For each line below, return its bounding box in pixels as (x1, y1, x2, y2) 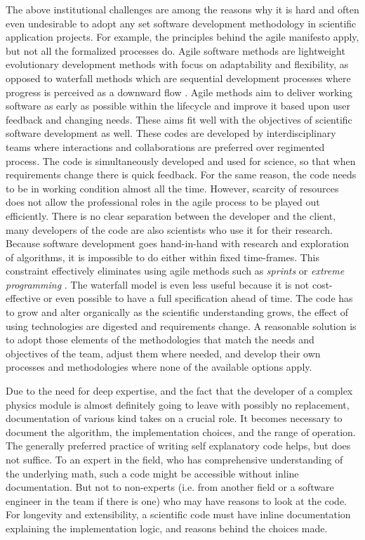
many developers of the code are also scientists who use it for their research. (6, 222, 333, 237)
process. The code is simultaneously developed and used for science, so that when (6, 153, 356, 168)
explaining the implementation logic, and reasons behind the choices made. (6, 520, 328, 535)
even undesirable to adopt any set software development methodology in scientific (6, 15, 357, 30)
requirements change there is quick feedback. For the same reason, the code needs (6, 167, 357, 182)
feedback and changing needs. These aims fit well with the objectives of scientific (6, 112, 352, 126)
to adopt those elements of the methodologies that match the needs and (6, 332, 314, 347)
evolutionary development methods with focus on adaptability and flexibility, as (6, 57, 349, 72)
